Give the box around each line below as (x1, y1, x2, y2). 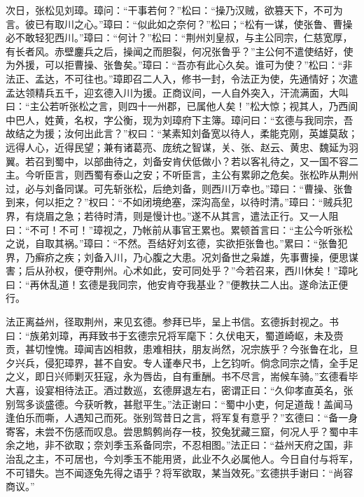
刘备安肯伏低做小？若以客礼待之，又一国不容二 (142, 153, 358, 168)
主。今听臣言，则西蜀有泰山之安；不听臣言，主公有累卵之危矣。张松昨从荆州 (6, 167, 358, 182)
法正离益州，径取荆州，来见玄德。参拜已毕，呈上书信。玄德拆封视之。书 (6, 314, 339, 329)
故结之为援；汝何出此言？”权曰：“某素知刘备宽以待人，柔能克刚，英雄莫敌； (6, 126, 358, 141)
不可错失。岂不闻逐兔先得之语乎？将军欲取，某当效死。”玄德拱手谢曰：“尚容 (6, 465, 353, 479)
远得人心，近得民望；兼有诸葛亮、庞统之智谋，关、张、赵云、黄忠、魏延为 (6, 139, 349, 154)
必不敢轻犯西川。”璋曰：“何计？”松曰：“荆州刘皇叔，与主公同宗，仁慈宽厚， (6, 30, 353, 45)
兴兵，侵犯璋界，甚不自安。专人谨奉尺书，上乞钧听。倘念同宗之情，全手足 (15, 355, 358, 370)
